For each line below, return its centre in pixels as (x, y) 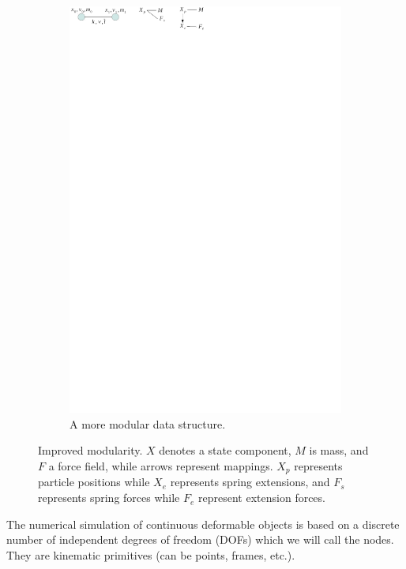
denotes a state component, (225, 450)
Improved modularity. (90, 450)
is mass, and (339, 450)
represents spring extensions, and (250, 482)
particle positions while (94, 482)
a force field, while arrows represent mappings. (161, 466)
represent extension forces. (262, 498)
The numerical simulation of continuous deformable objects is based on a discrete (203, 524)
